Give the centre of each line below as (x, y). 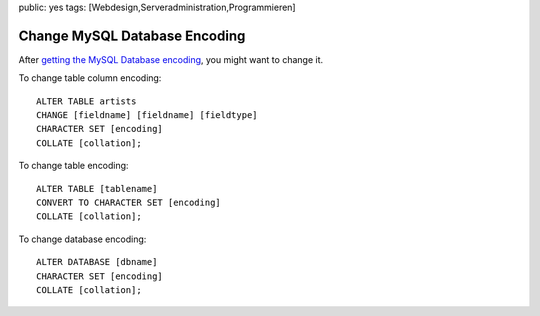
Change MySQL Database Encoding (132, 35)
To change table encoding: (73, 166)
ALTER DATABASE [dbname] (97, 262)
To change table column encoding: (90, 78)
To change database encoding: (82, 239)
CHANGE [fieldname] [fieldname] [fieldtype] (147, 115)
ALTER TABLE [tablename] (97, 188)
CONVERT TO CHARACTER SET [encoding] (129, 203)
